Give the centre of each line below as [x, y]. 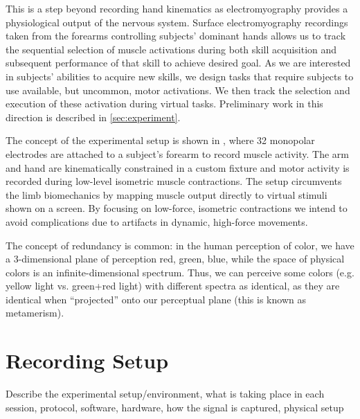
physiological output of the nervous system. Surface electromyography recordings [177, 22]
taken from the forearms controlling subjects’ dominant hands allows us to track [176, 36]
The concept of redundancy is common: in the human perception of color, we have [180, 245]
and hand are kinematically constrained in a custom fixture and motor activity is [178, 167]
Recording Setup [87, 360]
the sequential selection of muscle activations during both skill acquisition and [171, 49]
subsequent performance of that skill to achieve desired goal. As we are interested [178, 63]
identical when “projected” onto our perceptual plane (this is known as [156, 299]
